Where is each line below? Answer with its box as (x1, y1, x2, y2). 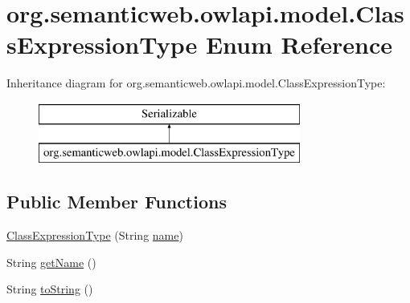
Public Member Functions (6, 189, 227, 214)
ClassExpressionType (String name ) (6, 227, 183, 244)
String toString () (6, 281, 93, 297)
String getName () (6, 253, 96, 270)
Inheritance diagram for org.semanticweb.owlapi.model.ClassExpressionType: (6, 75, 386, 91)
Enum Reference (205, 28, 393, 61)
